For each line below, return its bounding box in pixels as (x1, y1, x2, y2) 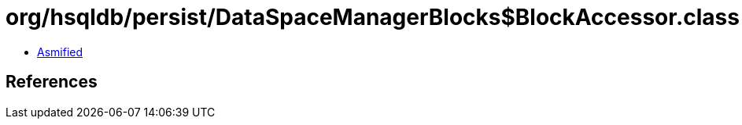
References (6, 72, 98, 92)
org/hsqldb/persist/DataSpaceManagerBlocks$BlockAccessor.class (6, 4, 740, 30)
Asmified (37, 45, 83, 59)
